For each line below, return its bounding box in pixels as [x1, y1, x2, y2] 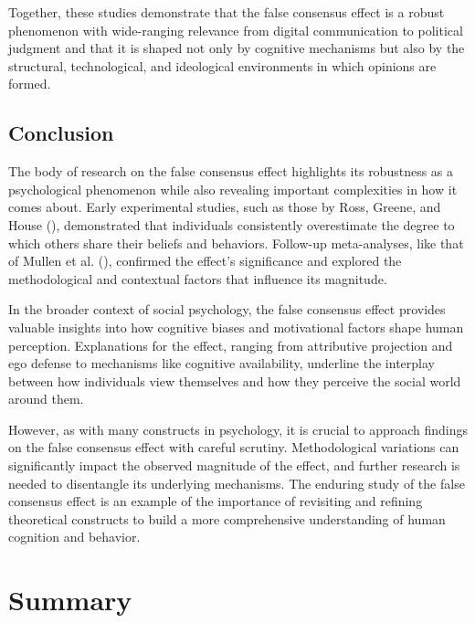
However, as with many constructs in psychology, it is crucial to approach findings [8, 419, 469, 438]
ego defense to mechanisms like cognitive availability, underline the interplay [8, 354, 435, 373]
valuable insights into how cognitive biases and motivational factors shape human [8, 317, 464, 336]
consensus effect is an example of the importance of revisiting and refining [8, 491, 423, 511]
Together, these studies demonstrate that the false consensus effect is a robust [8, 3, 445, 21]
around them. [8, 389, 84, 408]
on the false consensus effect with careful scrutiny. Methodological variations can [8, 438, 459, 457]
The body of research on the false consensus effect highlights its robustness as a [8, 162, 454, 181]
